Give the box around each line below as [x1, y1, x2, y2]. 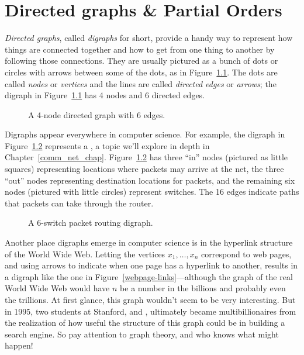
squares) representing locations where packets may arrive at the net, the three [5, 163, 284, 175]
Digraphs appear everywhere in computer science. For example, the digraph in [5, 128, 285, 140]
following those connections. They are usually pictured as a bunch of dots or [5, 54, 278, 67]
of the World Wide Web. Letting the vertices [5, 247, 165, 260]
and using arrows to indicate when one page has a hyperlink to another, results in [5, 259, 298, 271]
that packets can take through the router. [5, 197, 154, 209]
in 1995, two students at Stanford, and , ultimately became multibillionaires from [5, 305, 296, 317]
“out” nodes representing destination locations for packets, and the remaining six [5, 174, 295, 186]
